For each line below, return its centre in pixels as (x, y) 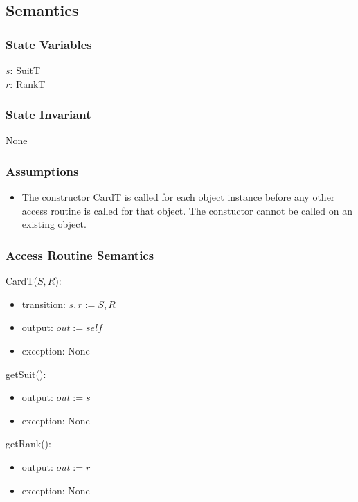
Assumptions (42, 171)
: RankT (28, 83)
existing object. (54, 224)
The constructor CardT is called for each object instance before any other (178, 197)
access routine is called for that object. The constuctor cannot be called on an (187, 210)
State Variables (49, 44)
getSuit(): (26, 374)
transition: (44, 304)
